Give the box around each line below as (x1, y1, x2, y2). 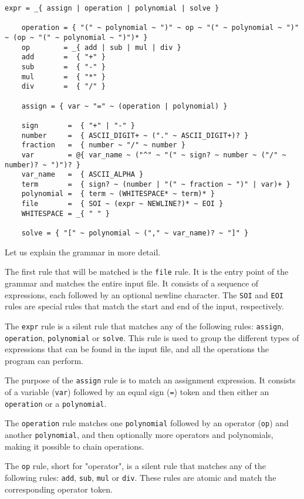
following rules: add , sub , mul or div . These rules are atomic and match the (5, 471, 276, 483)
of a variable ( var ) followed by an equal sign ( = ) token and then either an (5, 386, 269, 397)
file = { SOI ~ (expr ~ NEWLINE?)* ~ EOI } (21, 200, 224, 208)
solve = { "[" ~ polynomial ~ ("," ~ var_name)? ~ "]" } (21, 229, 249, 238)
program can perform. (5, 354, 83, 366)
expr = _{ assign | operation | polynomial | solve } (5, 4, 219, 12)
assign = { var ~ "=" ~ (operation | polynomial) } (21, 102, 228, 110)
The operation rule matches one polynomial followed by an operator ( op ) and (5, 417, 289, 429)
